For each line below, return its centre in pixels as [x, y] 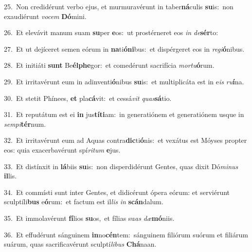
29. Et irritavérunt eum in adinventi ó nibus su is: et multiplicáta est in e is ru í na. [124, 81]
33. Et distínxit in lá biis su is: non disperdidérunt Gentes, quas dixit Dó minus [121, 166]
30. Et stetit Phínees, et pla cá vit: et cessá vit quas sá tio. [88, 98]
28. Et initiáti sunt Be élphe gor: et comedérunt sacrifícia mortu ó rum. [109, 65]
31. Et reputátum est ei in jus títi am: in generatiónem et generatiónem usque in [124, 114]
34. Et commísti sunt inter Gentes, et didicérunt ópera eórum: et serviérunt [117, 192]
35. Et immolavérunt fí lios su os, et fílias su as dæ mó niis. [89, 218]
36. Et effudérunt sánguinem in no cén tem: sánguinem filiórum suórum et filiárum [126, 234]
